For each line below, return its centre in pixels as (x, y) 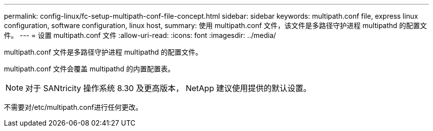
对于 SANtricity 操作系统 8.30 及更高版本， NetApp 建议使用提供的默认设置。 (168, 88)
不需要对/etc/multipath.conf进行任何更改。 (73, 107)
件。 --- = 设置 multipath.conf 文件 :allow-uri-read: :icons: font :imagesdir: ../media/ (140, 35)
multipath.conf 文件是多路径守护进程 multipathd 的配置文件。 (103, 52)
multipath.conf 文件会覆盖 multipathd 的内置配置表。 (89, 69)
